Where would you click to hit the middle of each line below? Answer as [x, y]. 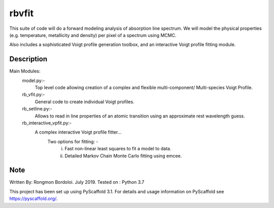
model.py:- [33, 80]
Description [28, 59]
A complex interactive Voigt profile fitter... [78, 132]
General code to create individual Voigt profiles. [84, 102]
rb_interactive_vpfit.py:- [47, 123]
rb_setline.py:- [37, 109]
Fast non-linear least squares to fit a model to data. [118, 149]
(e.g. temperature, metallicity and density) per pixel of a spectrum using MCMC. [93, 35]
